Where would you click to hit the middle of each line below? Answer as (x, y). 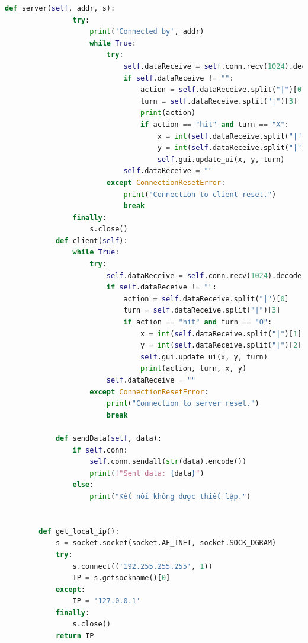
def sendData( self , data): (108, 438)
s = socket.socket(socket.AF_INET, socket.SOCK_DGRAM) (166, 543)
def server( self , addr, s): (60, 8)
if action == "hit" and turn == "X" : (215, 124)
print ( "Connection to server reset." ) (183, 404)
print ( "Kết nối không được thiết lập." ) (170, 496)
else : (83, 485)
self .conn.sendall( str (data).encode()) (168, 462)
